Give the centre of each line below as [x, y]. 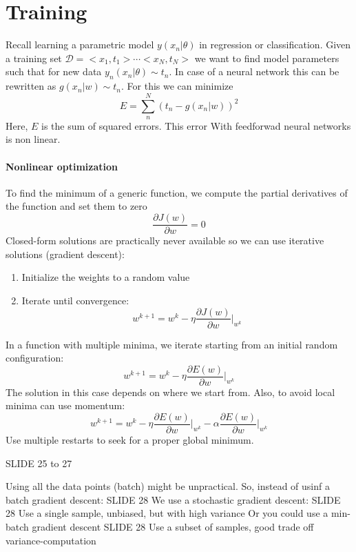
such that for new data [54, 71]
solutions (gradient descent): [65, 254]
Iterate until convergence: [75, 300]
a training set [34, 58]
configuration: [35, 358]
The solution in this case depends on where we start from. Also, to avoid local [170, 392]
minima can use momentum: [65, 405]
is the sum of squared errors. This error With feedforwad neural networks [196, 125]
